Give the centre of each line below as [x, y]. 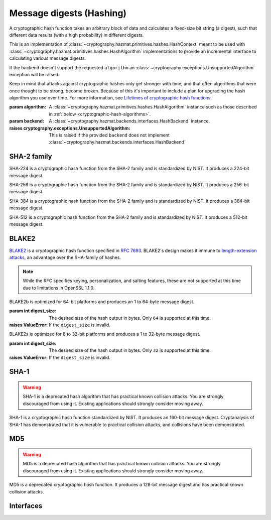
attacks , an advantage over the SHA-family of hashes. [65, 257]
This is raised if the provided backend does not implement [109, 135]
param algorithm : [28, 107]
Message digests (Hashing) [68, 13]
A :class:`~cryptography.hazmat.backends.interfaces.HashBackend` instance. [129, 121]
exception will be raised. [34, 74]
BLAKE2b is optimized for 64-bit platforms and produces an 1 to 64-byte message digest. [102, 302]
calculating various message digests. [48, 58]
